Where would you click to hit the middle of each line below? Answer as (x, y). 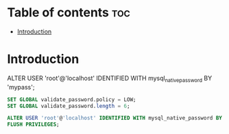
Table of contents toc (69, 13)
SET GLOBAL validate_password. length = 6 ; (69, 106)
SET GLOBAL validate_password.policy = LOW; (72, 99)
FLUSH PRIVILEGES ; (33, 124)
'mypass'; (21, 87)
